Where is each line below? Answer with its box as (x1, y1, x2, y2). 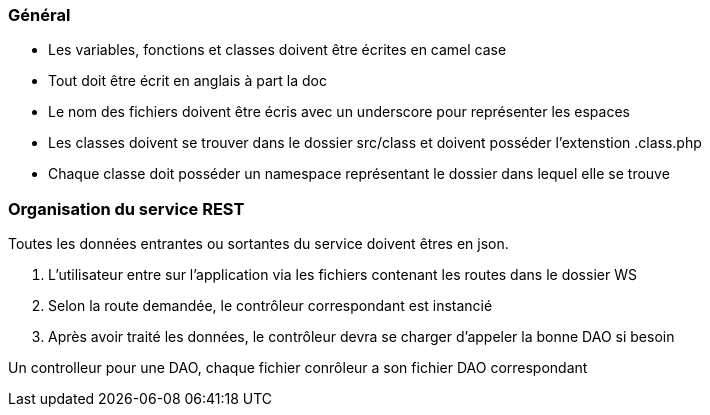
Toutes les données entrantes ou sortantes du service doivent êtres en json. (8, 235, 509, 253)
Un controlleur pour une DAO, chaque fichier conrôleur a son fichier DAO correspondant (8, 359, 588, 377)
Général (8, 5, 71, 25)
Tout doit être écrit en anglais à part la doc (48, 72, 327, 90)
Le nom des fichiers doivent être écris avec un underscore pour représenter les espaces (48, 103, 630, 121)
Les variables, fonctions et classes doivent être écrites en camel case (48, 41, 507, 59)
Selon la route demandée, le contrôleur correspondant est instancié (48, 297, 493, 315)
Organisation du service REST (8, 198, 245, 219)
